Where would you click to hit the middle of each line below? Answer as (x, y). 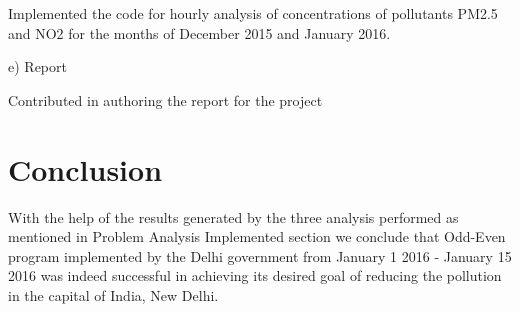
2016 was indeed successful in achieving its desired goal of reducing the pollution (255, 275)
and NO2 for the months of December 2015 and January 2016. (199, 32)
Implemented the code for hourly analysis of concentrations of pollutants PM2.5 (253, 13)
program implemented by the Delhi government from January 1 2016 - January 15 (260, 255)
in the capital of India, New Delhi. (113, 294)
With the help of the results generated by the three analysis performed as (233, 216)
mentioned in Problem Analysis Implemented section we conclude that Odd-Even (257, 236)
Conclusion (85, 168)
